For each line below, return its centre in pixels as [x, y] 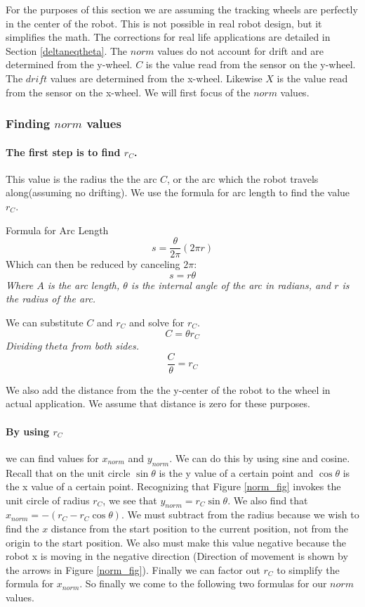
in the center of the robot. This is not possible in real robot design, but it [164, 23]
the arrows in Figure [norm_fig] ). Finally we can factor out [133, 569]
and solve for [157, 322]
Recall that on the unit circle [68, 472]
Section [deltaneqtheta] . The [67, 50]
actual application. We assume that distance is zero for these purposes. [158, 403]
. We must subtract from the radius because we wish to [240, 515]
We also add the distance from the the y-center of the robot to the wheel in [168, 389]
